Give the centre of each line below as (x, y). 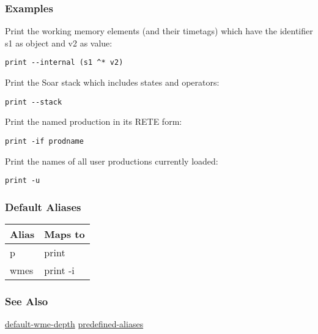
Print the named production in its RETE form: (94, 121)
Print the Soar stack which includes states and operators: (112, 82)
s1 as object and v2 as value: (59, 43)
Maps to (65, 234)
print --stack (34, 102)
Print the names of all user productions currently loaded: (112, 161)
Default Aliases (43, 206)
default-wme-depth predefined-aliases (74, 324)
